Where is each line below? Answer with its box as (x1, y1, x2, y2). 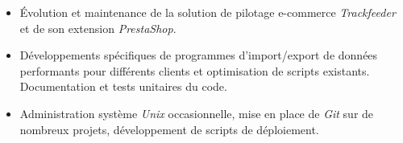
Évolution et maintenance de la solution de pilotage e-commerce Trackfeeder (19, 4, 396, 20)
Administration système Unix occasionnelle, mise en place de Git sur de (19, 104, 374, 121)
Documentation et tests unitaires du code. (19, 78, 227, 95)
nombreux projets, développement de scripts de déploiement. (19, 121, 319, 137)
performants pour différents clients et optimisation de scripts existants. (19, 62, 370, 79)
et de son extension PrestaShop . (19, 19, 177, 36)
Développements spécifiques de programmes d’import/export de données (19, 47, 378, 63)
